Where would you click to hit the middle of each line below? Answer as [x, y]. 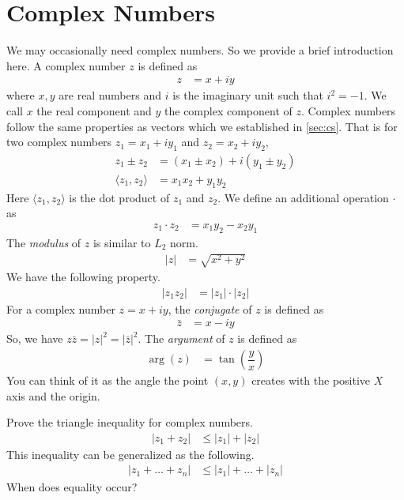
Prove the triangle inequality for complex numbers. [130, 422]
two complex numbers [59, 142]
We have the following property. [83, 276]
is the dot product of [119, 197]
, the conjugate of [210, 308]
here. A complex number [66, 65]
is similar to [122, 242]
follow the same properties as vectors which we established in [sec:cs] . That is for [202, 126]
